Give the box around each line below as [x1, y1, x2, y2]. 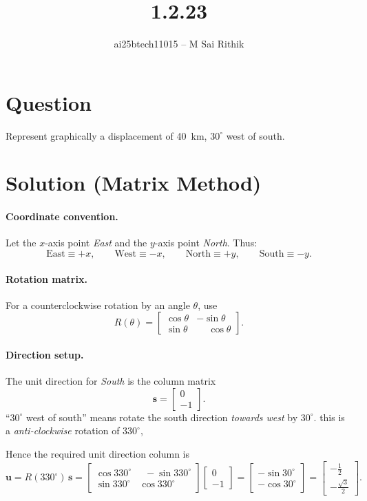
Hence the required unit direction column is [6, 446, 189, 460]
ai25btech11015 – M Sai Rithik [114, 36, 244, 51]
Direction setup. [6, 348, 84, 361]
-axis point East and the [45, 235, 147, 250]
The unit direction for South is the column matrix [6, 374, 216, 388]
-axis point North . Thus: [154, 235, 258, 250]
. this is [313, 409, 345, 424]
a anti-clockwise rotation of [6, 423, 120, 438]
